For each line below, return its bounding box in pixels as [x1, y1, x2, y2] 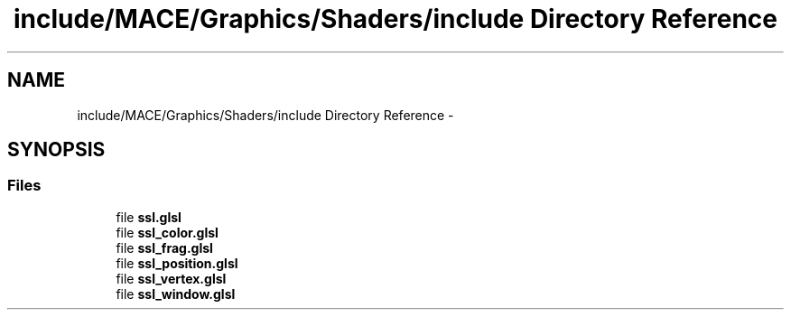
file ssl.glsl [116, 209, 181, 225]
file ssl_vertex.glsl [116, 270, 227, 286]
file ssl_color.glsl [116, 224, 219, 240]
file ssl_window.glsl [116, 285, 236, 302]
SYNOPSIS [7, 138, 106, 162]
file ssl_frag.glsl [116, 239, 213, 256]
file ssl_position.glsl [116, 255, 238, 271]
